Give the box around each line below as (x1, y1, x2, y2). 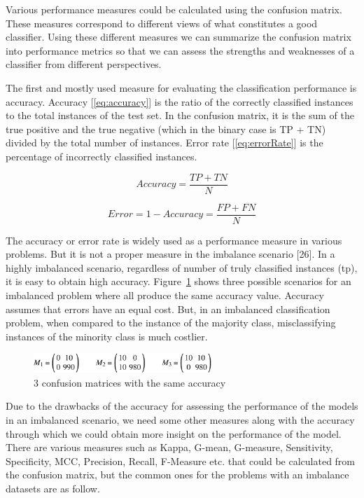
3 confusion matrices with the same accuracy (34, 375, 226, 389)
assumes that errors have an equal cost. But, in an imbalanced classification (6, 301, 330, 316)
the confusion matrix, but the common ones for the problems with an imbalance (6, 467, 349, 482)
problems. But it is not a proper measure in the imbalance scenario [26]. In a (6, 247, 335, 261)
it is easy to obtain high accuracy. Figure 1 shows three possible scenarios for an (6, 274, 351, 289)
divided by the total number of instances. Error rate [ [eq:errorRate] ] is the (6, 135, 323, 150)
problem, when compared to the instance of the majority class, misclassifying (6, 315, 336, 330)
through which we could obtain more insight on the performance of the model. (6, 426, 342, 441)
